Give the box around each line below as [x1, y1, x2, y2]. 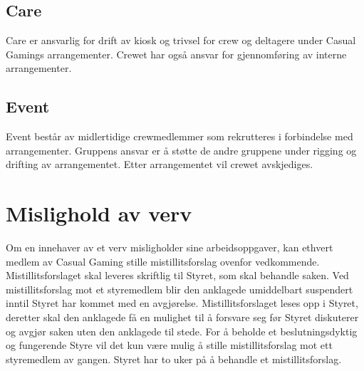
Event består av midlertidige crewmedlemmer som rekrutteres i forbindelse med [6, 129, 353, 144]
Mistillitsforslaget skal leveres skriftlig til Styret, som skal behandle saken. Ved [6, 268, 349, 283]
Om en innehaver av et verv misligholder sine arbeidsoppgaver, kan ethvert [6, 240, 333, 255]
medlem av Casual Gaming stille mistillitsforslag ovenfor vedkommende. [6, 254, 320, 268]
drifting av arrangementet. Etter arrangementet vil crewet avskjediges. [6, 157, 313, 172]
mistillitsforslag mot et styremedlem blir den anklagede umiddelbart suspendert [6, 281, 353, 296]
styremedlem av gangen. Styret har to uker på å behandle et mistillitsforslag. [6, 351, 342, 366]
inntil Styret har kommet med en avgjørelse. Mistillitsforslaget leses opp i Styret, [6, 296, 358, 310]
